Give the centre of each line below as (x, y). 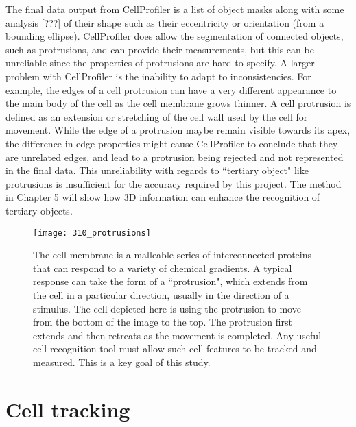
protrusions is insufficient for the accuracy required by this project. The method (174, 183)
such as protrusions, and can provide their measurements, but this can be (160, 49)
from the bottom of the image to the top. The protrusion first (163, 322)
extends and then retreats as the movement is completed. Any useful (177, 335)
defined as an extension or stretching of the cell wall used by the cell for (157, 116)
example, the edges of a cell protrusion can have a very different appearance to (171, 89)
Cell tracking (68, 409)
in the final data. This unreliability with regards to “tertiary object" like (157, 170)
